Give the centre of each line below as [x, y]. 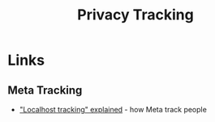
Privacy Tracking [135, 15]
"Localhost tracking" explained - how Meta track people [113, 109]
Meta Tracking [45, 90]
